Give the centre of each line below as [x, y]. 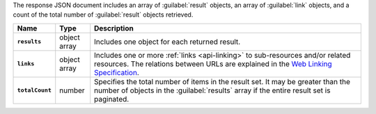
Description [114, 28]
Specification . [117, 72]
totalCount [34, 90]
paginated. [112, 99]
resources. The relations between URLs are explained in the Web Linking [213, 64]
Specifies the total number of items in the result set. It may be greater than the [222, 81]
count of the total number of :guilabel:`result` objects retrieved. [103, 15]
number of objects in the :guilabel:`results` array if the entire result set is [212, 90]
